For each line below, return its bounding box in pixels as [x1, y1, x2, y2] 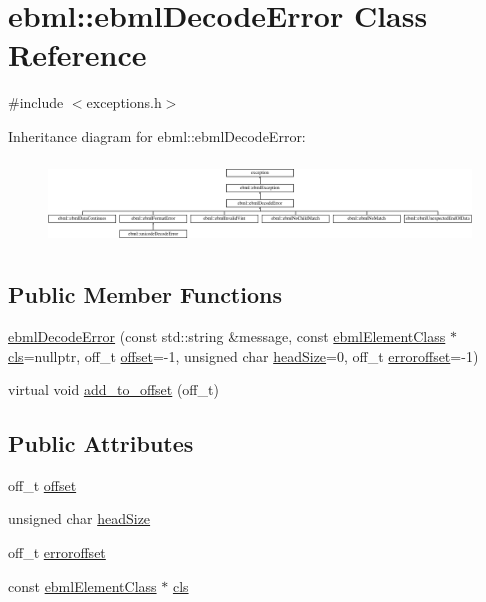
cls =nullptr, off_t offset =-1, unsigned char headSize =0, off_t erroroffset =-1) [8, 345, 479, 366]
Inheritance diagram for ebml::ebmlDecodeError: [8, 125, 306, 146]
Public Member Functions [8, 279, 282, 310]
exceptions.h [86, 92, 162, 113]
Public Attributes [8, 428, 194, 459]
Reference [8, 34, 147, 75]
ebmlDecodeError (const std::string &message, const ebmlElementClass [8, 325, 446, 346]
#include [8, 92, 64, 113]
